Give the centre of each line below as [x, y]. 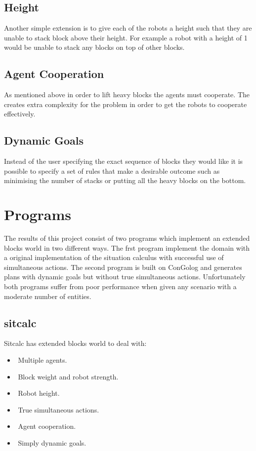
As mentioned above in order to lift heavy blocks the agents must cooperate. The [127, 94]
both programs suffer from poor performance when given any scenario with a [120, 286]
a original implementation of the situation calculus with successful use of [114, 257]
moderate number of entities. [48, 296]
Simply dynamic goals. [52, 443]
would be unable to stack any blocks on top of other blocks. [94, 47]
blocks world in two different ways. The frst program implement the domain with [127, 247]
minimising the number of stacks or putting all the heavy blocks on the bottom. [125, 180]
